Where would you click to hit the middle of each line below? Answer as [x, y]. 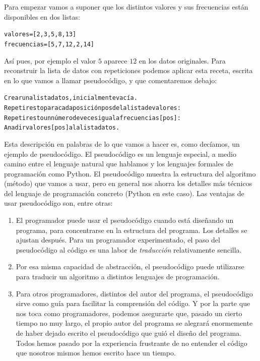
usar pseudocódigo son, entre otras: [58, 203]
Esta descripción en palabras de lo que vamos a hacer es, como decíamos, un [122, 143]
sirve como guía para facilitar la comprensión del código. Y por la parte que [133, 303]
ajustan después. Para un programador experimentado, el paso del [118, 240]
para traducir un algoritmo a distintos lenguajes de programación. [118, 277]
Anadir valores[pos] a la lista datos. [62, 128]
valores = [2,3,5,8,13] [40, 35]
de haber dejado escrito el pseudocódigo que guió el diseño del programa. [129, 333]
